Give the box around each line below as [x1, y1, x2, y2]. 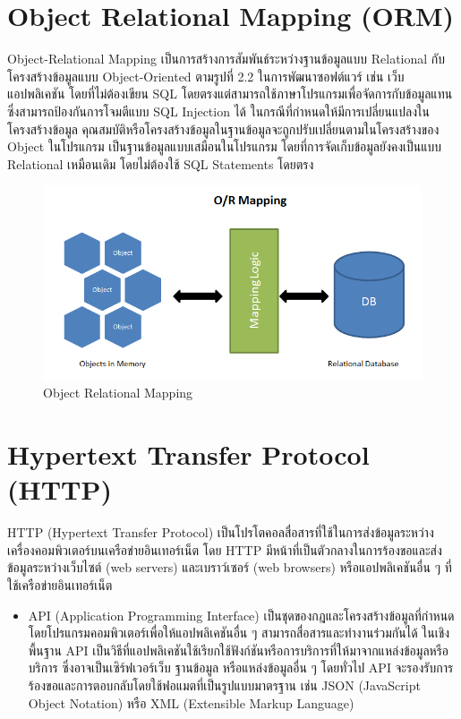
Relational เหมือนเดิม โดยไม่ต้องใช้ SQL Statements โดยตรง [7, 154, 314, 173]
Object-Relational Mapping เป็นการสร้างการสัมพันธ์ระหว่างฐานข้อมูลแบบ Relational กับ [7, 49, 446, 68]
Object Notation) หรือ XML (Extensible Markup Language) [28, 693, 354, 712]
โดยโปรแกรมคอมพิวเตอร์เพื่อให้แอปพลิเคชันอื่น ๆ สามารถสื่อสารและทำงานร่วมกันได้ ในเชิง [28, 623, 450, 642]
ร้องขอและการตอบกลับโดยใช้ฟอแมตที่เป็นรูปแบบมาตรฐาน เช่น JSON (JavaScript [28, 675, 421, 694]
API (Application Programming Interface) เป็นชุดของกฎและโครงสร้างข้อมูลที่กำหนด [28, 605, 455, 624]
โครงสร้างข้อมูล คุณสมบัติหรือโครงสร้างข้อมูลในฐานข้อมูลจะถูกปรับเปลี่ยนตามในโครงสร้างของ [7, 119, 440, 138]
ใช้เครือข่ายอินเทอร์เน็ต [7, 576, 113, 594]
